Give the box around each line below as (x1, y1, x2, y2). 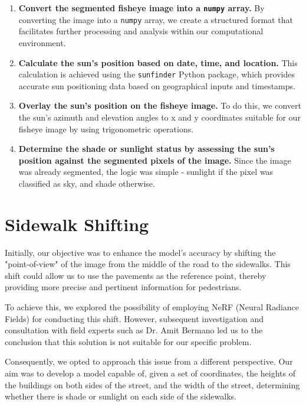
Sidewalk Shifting (5, 212, 149, 236)
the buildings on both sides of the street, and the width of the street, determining (5, 378, 300, 391)
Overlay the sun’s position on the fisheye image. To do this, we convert (18, 99, 301, 112)
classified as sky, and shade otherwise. (18, 177, 155, 189)
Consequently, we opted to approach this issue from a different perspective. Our (5, 355, 293, 368)
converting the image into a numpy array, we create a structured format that (18, 13, 293, 25)
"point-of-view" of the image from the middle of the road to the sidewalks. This (5, 258, 291, 270)
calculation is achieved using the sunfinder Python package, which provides (18, 68, 295, 80)
